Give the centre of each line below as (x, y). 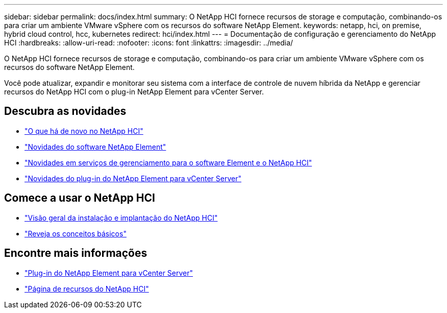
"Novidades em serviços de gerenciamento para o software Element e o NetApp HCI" (168, 162)
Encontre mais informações (76, 253)
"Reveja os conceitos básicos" (76, 233)
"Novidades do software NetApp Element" (95, 147)
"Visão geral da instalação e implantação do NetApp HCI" (121, 218)
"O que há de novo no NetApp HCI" (84, 131)
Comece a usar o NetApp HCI (80, 198)
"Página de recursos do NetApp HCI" (87, 288)
